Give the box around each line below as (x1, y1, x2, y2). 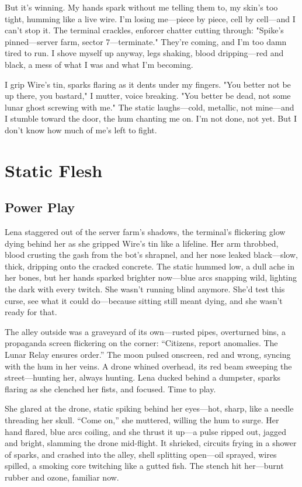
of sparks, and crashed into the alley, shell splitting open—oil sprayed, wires (5, 448, 277, 460)
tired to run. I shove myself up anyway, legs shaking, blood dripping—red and (5, 47, 284, 59)
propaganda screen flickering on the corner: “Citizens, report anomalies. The (5, 337, 278, 349)
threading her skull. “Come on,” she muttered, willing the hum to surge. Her (5, 414, 279, 426)
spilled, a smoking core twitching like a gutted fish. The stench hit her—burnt (5, 460, 284, 472)
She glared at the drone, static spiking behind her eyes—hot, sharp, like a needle (5, 402, 294, 415)
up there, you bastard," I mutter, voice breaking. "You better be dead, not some (5, 89, 291, 102)
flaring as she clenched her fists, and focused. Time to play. (5, 382, 216, 395)
